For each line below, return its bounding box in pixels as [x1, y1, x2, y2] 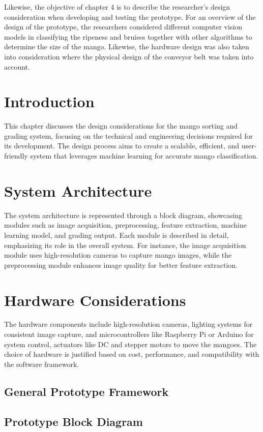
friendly [4, 150, 28, 161]
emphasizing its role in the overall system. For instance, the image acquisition [4, 239, 246, 250]
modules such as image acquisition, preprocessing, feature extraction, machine [4, 220, 247, 230]
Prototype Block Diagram [4, 413, 143, 429]
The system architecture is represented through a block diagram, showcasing [4, 209, 243, 220]
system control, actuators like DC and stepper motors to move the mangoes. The [4, 338, 257, 349]
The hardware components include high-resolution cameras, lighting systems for [4, 319, 253, 329]
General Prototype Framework [4, 383, 169, 399]
